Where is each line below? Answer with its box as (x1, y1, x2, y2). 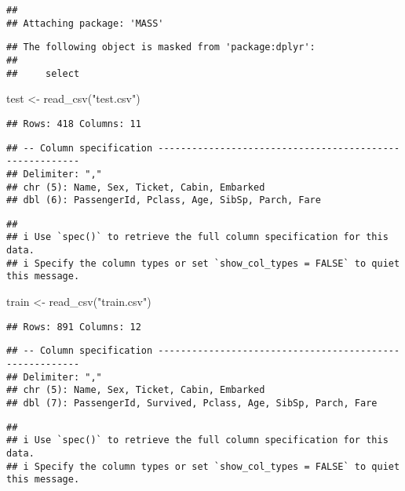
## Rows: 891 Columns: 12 (6, 321, 141, 333)
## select (6, 67, 80, 79)
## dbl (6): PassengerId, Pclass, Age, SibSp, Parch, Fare (6, 195, 321, 206)
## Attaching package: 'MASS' (6, 17, 164, 29)
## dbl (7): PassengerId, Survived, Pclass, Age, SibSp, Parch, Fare (6, 397, 378, 409)
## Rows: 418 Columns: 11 (6, 118, 141, 129)
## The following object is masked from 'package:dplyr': (6, 42, 316, 53)
